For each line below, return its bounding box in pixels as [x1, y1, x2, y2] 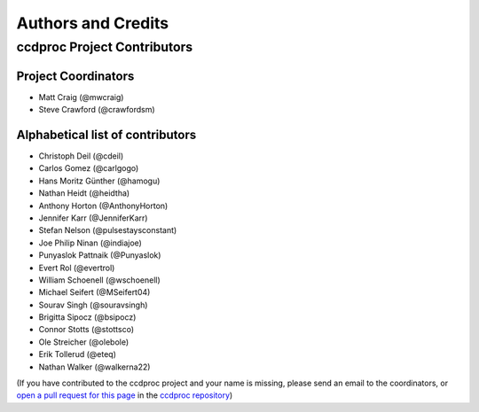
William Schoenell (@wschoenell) [38, 275, 161, 285]
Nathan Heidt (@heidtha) [38, 188, 130, 198]
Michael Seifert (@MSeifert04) [38, 287, 151, 298]
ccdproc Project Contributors [16, 39, 193, 55]
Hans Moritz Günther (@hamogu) [38, 175, 161, 186]
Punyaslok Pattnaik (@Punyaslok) [38, 250, 161, 260]
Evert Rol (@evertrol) [38, 262, 115, 273]
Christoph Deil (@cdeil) [38, 151, 124, 161]
